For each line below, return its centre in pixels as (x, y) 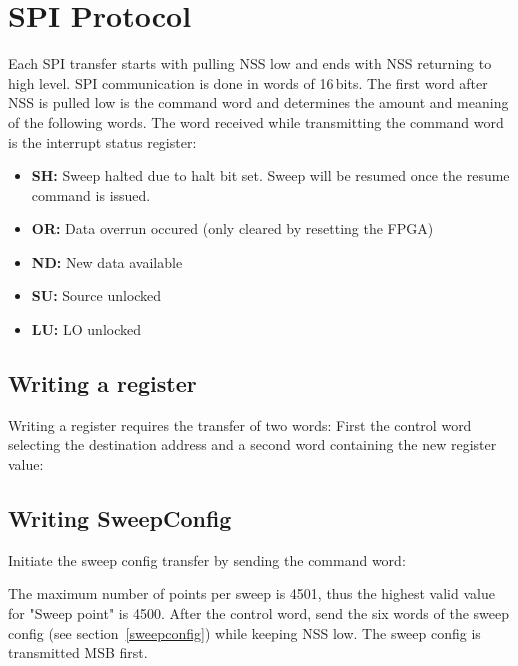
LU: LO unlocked (86, 329)
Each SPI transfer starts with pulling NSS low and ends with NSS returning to (250, 63)
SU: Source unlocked (96, 295)
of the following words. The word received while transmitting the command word (256, 121)
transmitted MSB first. (78, 652)
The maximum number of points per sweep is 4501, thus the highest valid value (251, 593)
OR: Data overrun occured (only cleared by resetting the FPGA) (232, 228)
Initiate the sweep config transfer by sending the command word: (207, 559)
